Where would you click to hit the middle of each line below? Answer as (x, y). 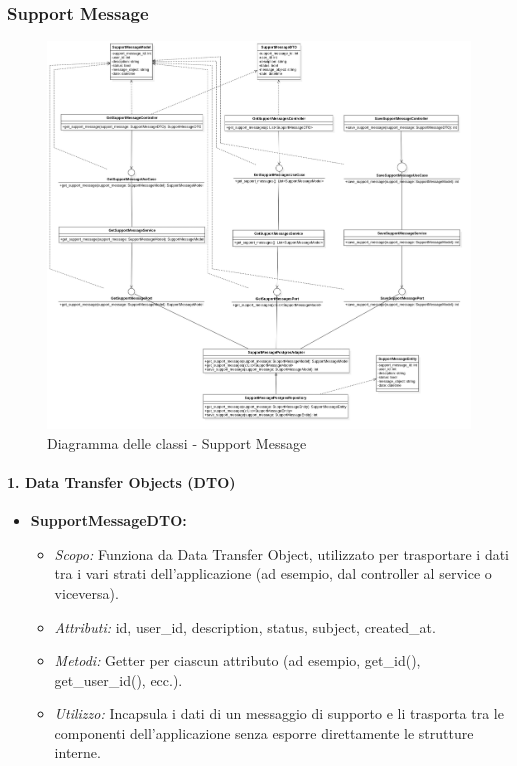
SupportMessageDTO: (108, 520)
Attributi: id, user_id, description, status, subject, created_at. (245, 626)
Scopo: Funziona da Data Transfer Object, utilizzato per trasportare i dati (282, 553)
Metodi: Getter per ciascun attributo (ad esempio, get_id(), (237, 660)
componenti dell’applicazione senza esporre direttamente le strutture (264, 732)
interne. (77, 752)
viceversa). (86, 592)
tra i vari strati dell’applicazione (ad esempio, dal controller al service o (273, 573)
